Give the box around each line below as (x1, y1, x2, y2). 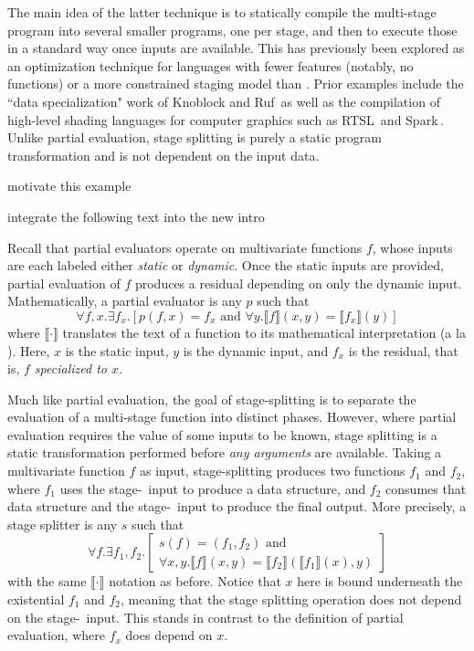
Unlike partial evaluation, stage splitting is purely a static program (7, 128, 382, 147)
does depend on (125, 625, 213, 645)
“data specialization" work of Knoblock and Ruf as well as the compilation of (7, 91, 440, 110)
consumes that (385, 478, 467, 498)
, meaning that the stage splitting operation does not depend (121, 590, 462, 609)
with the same (7, 572, 87, 591)
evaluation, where (7, 625, 105, 645)
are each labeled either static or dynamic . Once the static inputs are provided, (7, 256, 444, 275)
